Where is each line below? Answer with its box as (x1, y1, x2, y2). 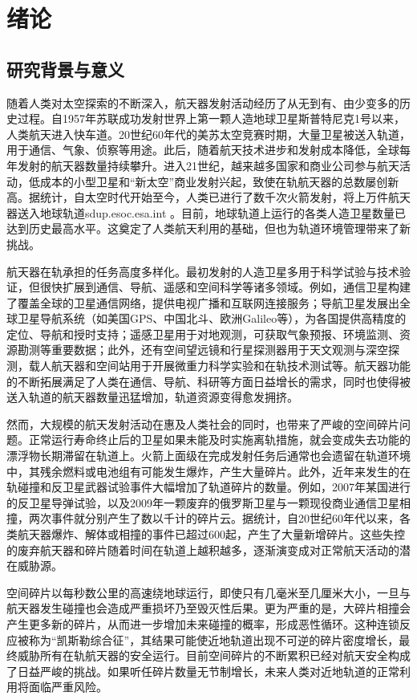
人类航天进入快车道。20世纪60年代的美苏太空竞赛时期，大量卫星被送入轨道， (6, 125, 411, 142)
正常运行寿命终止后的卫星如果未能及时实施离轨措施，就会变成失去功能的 (28, 431, 411, 448)
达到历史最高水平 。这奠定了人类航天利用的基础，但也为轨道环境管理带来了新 (6, 220, 411, 237)
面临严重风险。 (28, 678, 107, 695)
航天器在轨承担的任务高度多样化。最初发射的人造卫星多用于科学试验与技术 (6, 262, 399, 279)
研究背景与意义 (6, 56, 124, 81)
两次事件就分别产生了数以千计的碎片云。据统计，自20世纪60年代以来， (28, 510, 399, 527)
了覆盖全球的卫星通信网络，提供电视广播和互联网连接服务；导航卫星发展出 (6, 294, 399, 311)
